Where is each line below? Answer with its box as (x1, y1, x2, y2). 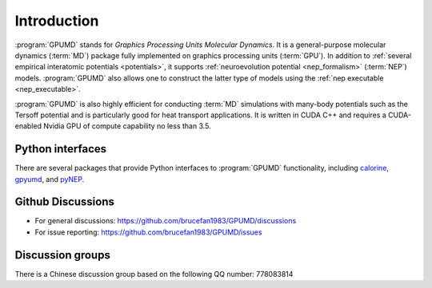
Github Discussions (14, 195, 115, 209)
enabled (14, 121, 42, 131)
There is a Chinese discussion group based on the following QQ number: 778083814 (14, 269, 294, 278)
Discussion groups (14, 248, 111, 262)
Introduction (14, 12, 99, 30)
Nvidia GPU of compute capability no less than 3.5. (42, 121, 211, 131)
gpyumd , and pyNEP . (14, 174, 85, 183)
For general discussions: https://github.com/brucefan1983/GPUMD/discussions (34, 216, 297, 226)
